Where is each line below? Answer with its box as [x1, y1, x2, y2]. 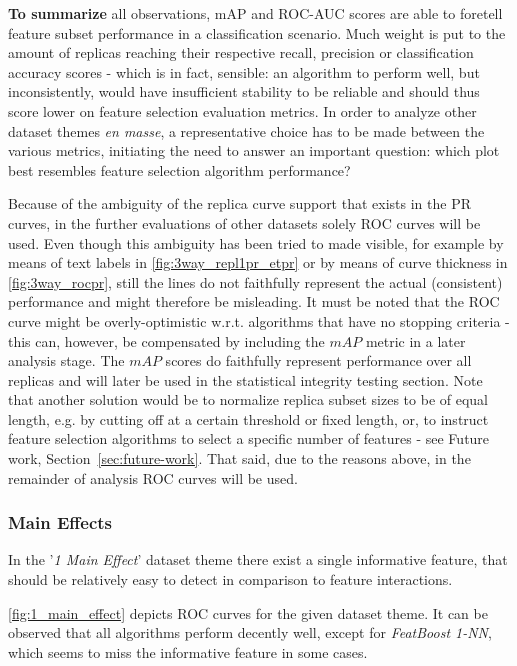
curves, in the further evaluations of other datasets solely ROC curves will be [8, 212, 481, 233]
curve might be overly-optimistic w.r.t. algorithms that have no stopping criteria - [8, 310, 510, 331]
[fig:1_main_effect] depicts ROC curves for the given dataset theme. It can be [8, 602, 488, 623]
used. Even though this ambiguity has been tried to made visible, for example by [8, 232, 504, 253]
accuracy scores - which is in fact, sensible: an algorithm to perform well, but [8, 61, 480, 82]
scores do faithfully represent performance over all [165, 350, 472, 371]
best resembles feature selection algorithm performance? [8, 159, 351, 180]
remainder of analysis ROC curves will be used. [8, 467, 298, 488]
